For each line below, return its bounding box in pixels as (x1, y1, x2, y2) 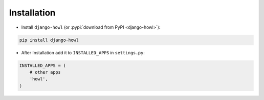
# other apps (29, 69, 61, 75)
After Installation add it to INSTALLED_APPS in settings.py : (21, 50, 145, 55)
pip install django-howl (19, 37, 79, 43)
